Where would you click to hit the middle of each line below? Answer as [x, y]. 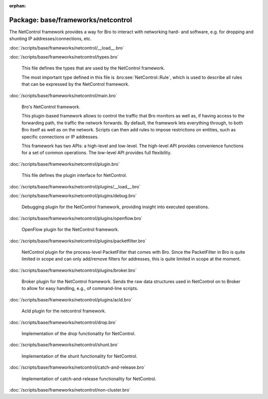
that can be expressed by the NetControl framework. [75, 84]
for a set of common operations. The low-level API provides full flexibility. [97, 153]
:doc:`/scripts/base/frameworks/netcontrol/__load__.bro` [67, 48]
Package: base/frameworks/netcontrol [71, 20]
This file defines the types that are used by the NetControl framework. [93, 68]
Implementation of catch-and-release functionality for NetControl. [89, 379]
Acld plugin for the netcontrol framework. [64, 311]
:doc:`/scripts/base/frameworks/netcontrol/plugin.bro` [65, 164]
